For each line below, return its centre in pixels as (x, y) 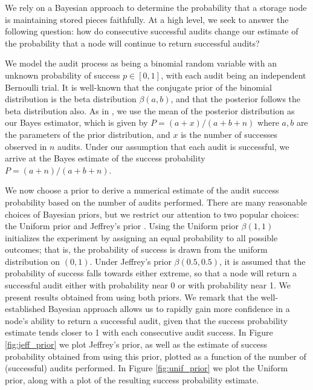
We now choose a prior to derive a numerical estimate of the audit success (142, 190)
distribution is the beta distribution (71, 99)
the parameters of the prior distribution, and (88, 134)
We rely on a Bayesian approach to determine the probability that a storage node (156, 7)
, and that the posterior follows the (236, 99)
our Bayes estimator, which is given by (76, 122)
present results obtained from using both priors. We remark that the (132, 297)
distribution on (33, 261)
